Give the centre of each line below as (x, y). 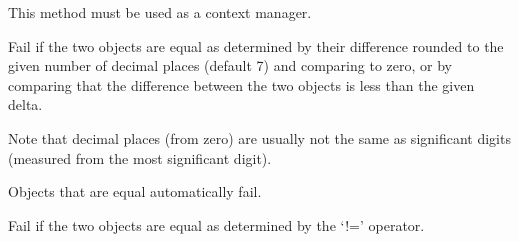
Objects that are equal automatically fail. (135, 191)
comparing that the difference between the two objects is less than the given (241, 84)
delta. (25, 104)
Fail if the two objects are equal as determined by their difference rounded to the (256, 45)
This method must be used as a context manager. (160, 12)
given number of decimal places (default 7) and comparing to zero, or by (230, 65)
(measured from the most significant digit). (140, 157)
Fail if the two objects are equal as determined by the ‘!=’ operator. (216, 224)
